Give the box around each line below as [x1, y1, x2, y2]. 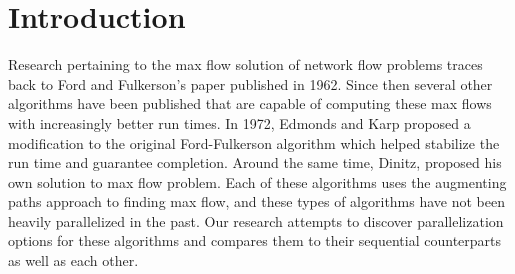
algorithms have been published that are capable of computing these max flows [8, 93, 492, 114]
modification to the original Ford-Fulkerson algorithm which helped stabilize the [8, 132, 500, 153]
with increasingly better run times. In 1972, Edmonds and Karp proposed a [8, 112, 471, 133]
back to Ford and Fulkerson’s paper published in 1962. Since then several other [8, 73, 493, 94]
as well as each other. [8, 250, 139, 271]
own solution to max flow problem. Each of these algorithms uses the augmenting [8, 171, 507, 192]
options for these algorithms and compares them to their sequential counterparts [8, 230, 502, 251]
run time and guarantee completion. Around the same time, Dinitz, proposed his [8, 152, 502, 173]
